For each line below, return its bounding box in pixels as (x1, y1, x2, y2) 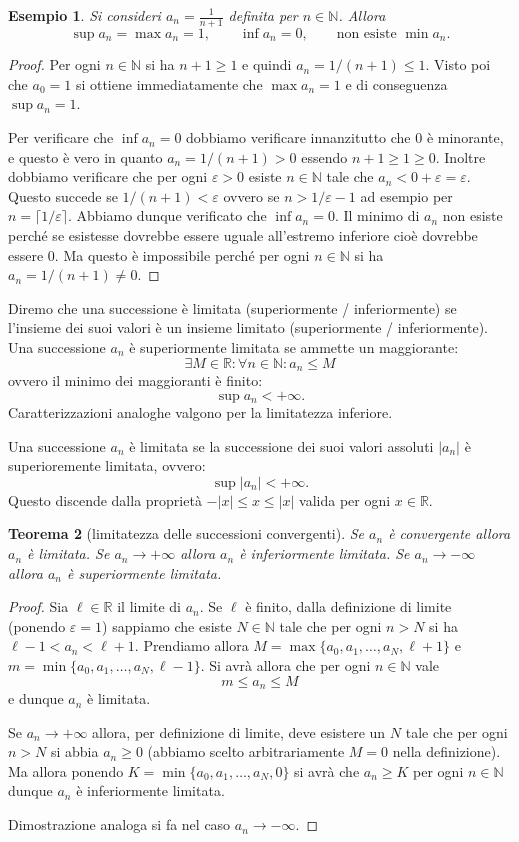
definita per (228, 5, 298, 25)
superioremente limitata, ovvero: (8, 455, 206, 476)
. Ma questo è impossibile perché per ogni (54, 244, 310, 265)
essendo (301, 146, 348, 167)
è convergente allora (388, 523, 511, 544)
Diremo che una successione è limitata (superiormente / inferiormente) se (8, 297, 457, 318)
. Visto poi (425, 54, 491, 75)
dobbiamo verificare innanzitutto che (186, 127, 411, 148)
